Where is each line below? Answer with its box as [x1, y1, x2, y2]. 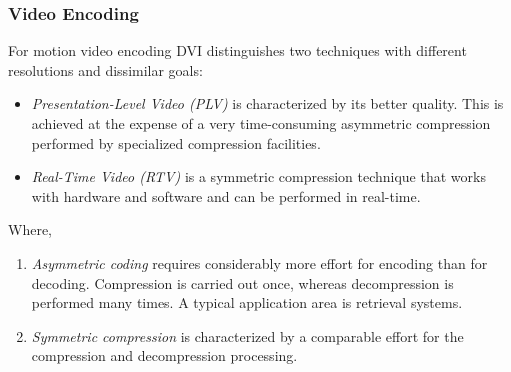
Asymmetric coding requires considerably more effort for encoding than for [31, 252, 488, 273]
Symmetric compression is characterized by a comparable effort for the [31, 325, 464, 346]
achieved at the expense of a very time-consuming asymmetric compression [31, 113, 491, 133]
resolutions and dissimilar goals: [8, 59, 203, 80]
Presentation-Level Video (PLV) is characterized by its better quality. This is [31, 93, 504, 114]
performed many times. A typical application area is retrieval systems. [31, 292, 463, 313]
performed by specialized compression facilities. [31, 132, 321, 153]
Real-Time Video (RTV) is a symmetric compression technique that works [31, 166, 486, 187]
